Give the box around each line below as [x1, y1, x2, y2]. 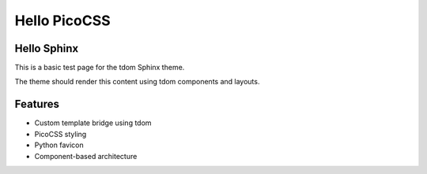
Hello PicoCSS [14, 12, 111, 29]
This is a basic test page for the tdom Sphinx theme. [14, 63, 185, 72]
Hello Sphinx [14, 42, 79, 55]
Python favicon [34, 140, 85, 150]
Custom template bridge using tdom [34, 118, 152, 128]
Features [14, 98, 59, 111]
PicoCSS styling [34, 129, 87, 139]
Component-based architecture [34, 151, 138, 161]
